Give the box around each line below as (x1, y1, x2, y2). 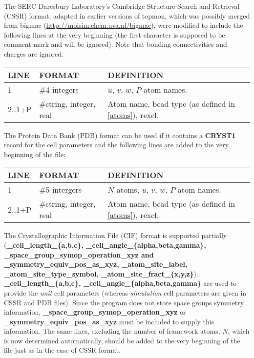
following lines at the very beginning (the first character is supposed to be (4, 29, 225, 40)
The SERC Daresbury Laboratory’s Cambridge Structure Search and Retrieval (4, 1, 240, 11)
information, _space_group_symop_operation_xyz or (4, 307, 186, 317)
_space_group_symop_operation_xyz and (4, 249, 154, 259)
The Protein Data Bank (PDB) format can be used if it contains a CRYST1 (4, 130, 236, 140)
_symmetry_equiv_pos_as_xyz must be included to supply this (4, 316, 214, 326)
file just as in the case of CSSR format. (4, 345, 121, 355)
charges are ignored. (4, 48, 63, 59)
